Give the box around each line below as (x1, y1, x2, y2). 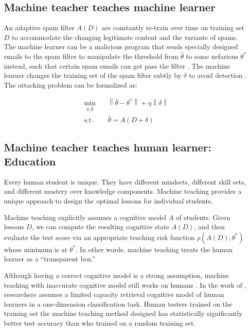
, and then (194, 221, 225, 232)
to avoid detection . (189, 70, 247, 80)
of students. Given (176, 212, 231, 222)
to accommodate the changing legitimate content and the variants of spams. (12, 32, 238, 42)
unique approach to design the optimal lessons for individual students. (4, 196, 213, 206)
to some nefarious (186, 51, 238, 61)
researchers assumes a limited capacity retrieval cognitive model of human (4, 289, 224, 299)
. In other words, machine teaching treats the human (75, 244, 232, 254)
